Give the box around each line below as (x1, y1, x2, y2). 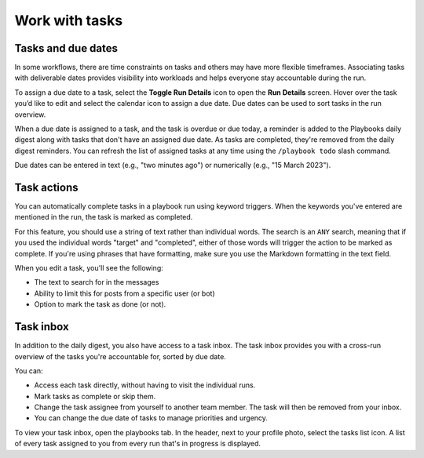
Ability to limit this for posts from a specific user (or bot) (34, 289, 215, 298)
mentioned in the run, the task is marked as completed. (14, 213, 193, 222)
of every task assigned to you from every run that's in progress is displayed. (14, 439, 261, 449)
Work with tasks (14, 12, 123, 29)
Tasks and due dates (14, 42, 118, 55)
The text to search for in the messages (34, 278, 159, 287)
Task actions (14, 181, 79, 194)
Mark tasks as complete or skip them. (34, 391, 156, 401)
